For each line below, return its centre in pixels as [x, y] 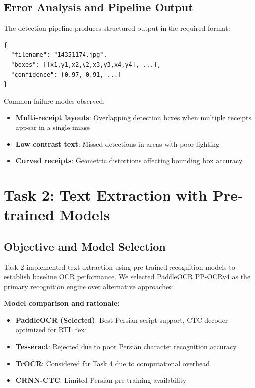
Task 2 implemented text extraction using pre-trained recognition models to [120, 267]
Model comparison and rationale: [62, 303]
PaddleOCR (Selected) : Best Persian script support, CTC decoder [122, 320]
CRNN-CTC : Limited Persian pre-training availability [101, 380]
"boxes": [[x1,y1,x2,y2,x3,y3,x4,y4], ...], [86, 65]
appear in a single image [53, 127]
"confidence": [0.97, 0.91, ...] [66, 74]
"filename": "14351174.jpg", [59, 55]
